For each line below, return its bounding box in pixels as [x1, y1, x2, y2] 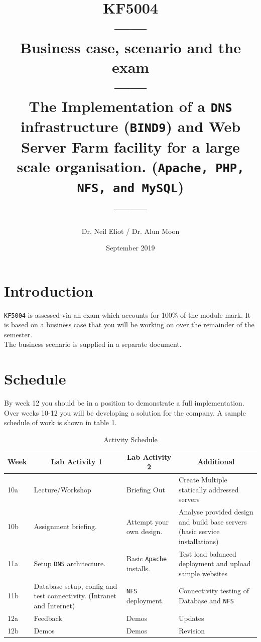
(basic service [178, 526, 220, 537]
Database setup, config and [34, 580, 117, 591]
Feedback [34, 612, 62, 623]
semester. [4, 329, 33, 339]
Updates [178, 612, 204, 623]
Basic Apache [126, 553, 167, 564]
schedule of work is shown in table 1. [4, 417, 117, 428]
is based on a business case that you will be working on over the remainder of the [4, 319, 254, 330]
